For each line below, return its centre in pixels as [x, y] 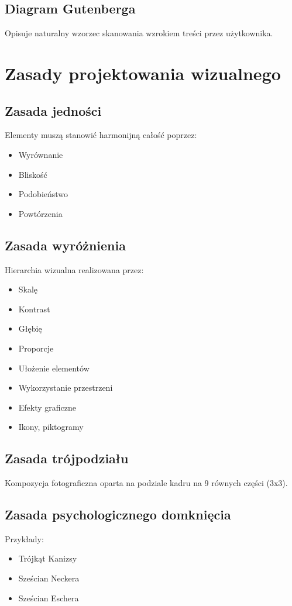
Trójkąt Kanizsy [48, 558]
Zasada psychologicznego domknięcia [118, 514]
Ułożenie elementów [54, 368]
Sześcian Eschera [49, 598]
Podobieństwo [43, 194]
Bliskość [33, 174]
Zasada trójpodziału [67, 458]
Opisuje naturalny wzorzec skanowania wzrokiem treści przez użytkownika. [139, 33]
